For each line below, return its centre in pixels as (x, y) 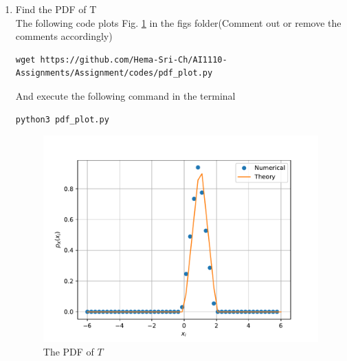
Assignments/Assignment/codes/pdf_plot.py (114, 73)
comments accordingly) (64, 36)
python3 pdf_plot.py (62, 119)
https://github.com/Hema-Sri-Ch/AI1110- (134, 59)
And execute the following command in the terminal (125, 95)
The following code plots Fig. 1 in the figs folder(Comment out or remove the (178, 22)
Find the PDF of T (56, 9)
